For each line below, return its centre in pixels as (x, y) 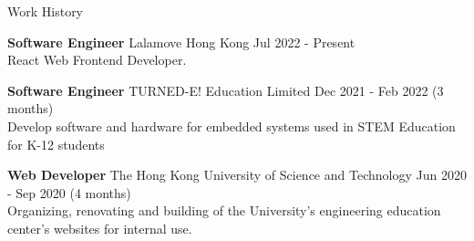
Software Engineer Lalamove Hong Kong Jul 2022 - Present (181, 42)
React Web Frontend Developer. (97, 60)
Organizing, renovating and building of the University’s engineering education (224, 210)
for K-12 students (56, 144)
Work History (46, 11)
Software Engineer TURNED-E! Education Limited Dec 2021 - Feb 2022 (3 (226, 90)
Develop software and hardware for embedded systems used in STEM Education (232, 126)
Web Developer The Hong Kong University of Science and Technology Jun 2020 (237, 175)
